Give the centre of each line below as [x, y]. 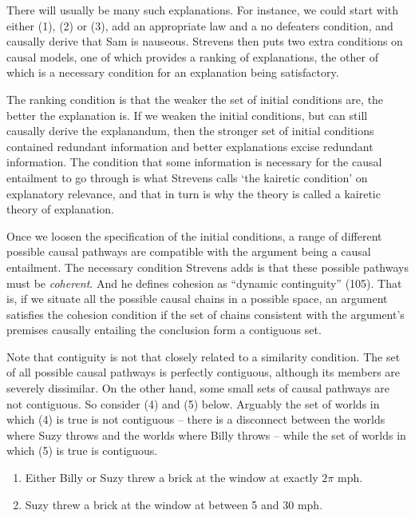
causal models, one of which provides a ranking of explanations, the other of [192, 56]
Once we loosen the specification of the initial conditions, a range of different [194, 235]
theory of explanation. [61, 209]
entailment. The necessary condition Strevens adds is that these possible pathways [207, 267]
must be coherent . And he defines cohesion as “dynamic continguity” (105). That [204, 283]
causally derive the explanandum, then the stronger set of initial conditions [190, 131]
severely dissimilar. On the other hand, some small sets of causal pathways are [198, 388]
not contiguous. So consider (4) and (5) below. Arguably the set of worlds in [193, 403]
